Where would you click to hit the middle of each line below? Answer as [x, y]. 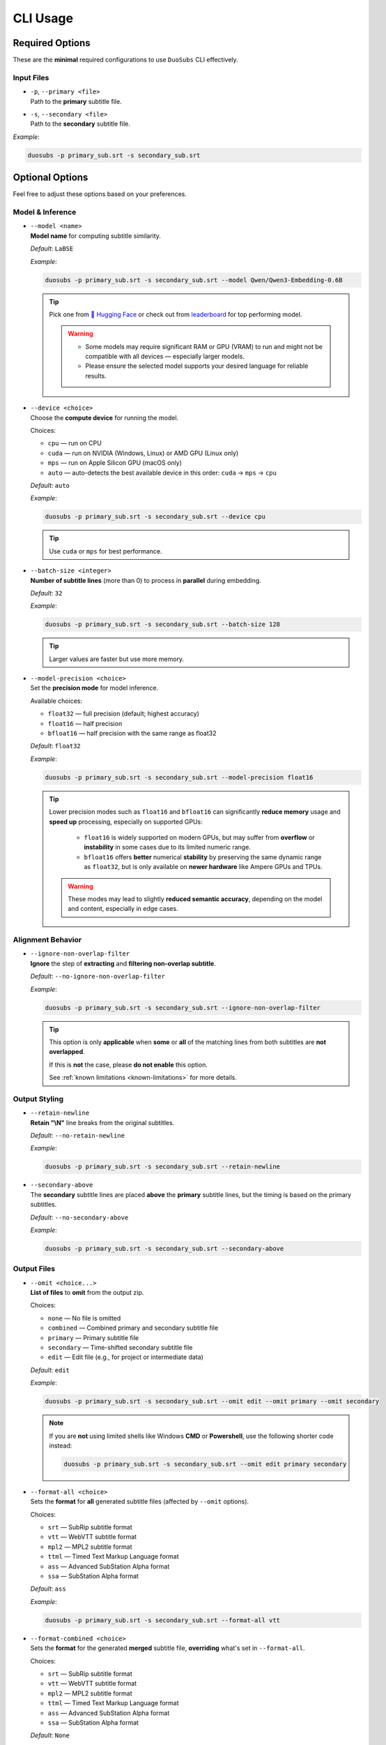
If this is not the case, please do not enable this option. [129, 1064]
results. [96, 376]
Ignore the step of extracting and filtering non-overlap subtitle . [123, 963]
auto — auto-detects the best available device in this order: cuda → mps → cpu [162, 473]
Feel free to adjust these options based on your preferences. [100, 194]
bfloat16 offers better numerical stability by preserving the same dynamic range [203, 857]
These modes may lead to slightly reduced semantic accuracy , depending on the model [195, 899]
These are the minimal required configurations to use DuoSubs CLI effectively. [125, 60]
